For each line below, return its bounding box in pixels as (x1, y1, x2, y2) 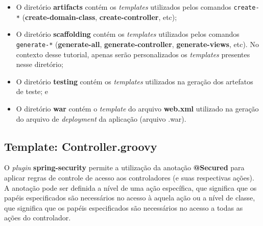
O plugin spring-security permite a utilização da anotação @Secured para (4, 162, 245, 173)
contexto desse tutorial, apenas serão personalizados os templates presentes (16, 49, 250, 59)
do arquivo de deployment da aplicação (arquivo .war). (16, 113, 186, 124)
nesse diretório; (16, 59, 63, 70)
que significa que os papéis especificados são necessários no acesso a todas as (4, 202, 243, 213)
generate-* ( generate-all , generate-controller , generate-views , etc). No (16, 38, 259, 49)
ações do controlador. (4, 212, 71, 223)
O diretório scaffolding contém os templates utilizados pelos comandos (16, 29, 240, 39)
